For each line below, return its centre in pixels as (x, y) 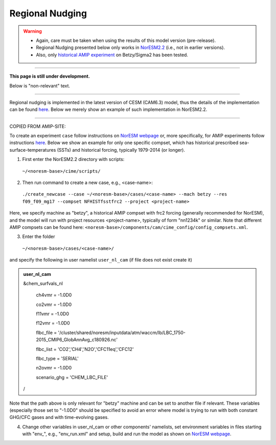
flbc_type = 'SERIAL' (57, 359)
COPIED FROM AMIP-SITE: (38, 126)
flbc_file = (47, 333)
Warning (32, 31)
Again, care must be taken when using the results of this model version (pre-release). (126, 40)
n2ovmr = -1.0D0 (54, 368)
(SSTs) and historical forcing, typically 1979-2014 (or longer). (121, 150)
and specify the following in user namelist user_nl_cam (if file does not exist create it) (101, 260)
